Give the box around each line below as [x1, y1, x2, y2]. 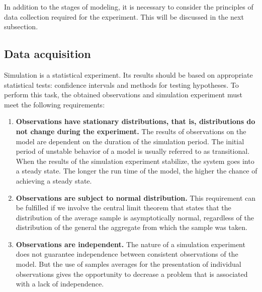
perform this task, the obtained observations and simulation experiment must [4, 89, 242, 100]
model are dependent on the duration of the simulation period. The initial [16, 136, 244, 146]
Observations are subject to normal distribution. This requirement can [16, 192, 256, 203]
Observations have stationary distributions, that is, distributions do [16, 116, 255, 127]
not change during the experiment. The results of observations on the [16, 126, 246, 136]
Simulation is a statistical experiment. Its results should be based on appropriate [4, 69, 253, 80]
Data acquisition [4, 46, 91, 62]
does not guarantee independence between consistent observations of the [16, 249, 238, 259]
